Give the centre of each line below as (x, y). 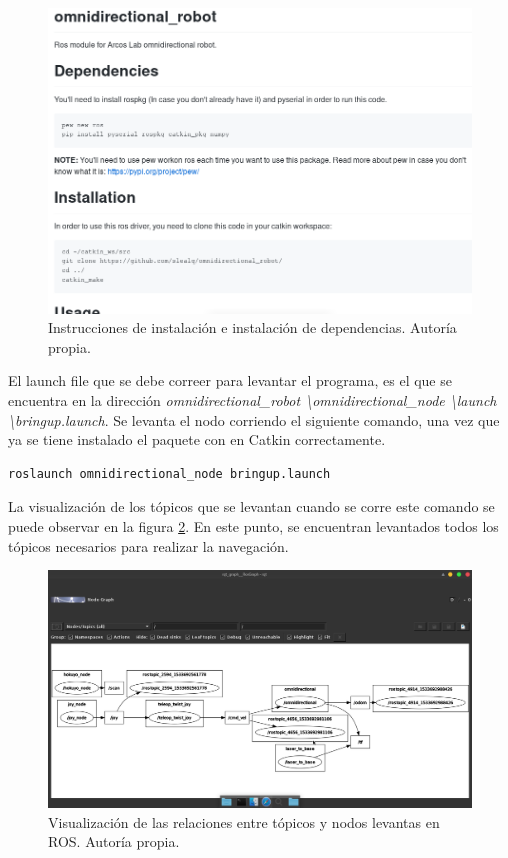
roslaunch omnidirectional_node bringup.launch (169, 473)
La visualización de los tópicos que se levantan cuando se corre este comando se (251, 506)
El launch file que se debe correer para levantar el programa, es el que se (230, 380)
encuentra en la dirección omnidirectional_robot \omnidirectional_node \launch (252, 400)
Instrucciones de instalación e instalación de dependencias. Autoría (252, 327)
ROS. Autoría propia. (114, 841)
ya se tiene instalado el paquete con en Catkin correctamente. (197, 439)
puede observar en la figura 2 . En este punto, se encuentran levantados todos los (253, 525)
